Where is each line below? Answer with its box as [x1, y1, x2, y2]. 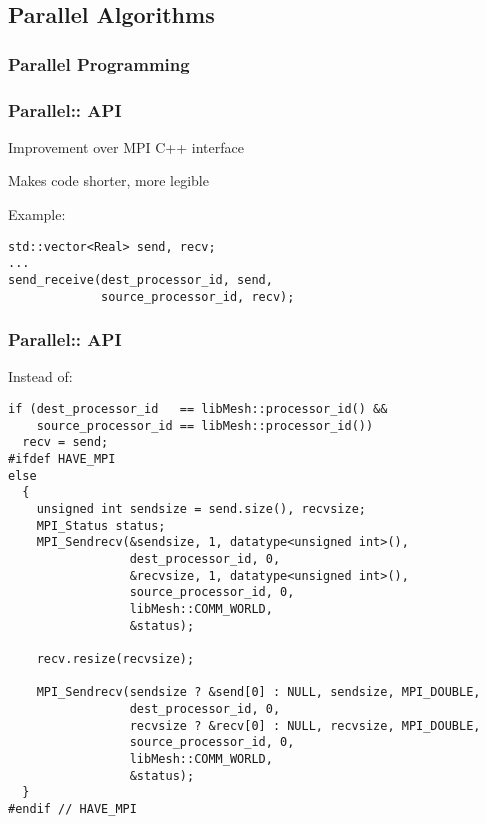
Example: [8, 204, 66, 225]
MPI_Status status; [36, 518, 166, 533]
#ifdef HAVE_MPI [8, 452, 116, 467]
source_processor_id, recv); [101, 289, 295, 304]
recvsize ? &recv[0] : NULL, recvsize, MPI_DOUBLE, [129, 718, 481, 733]
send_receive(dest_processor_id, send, [8, 272, 273, 287]
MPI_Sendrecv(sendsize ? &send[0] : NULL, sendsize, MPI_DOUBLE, [36, 685, 481, 700]
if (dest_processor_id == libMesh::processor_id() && [8, 402, 388, 417]
